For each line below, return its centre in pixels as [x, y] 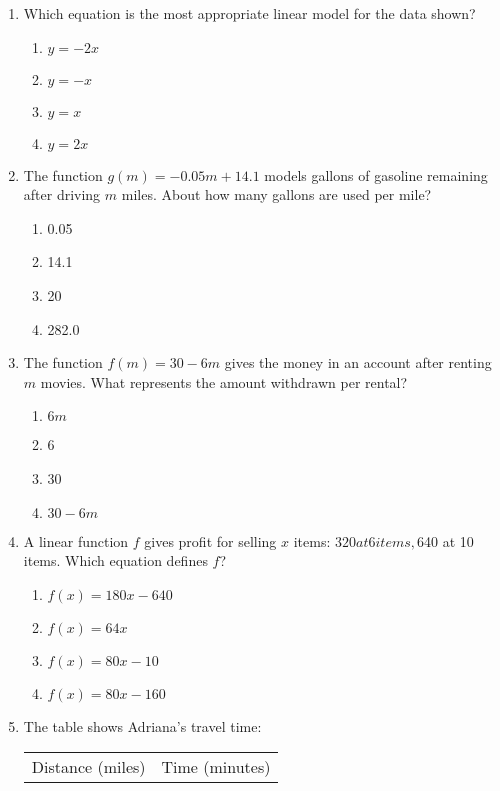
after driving [62, 194]
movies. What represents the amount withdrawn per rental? [224, 381]
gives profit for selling [210, 540]
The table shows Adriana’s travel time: [142, 725]
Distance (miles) [88, 767]
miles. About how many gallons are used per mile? [276, 194]
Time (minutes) [216, 767]
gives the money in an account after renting [358, 362]
